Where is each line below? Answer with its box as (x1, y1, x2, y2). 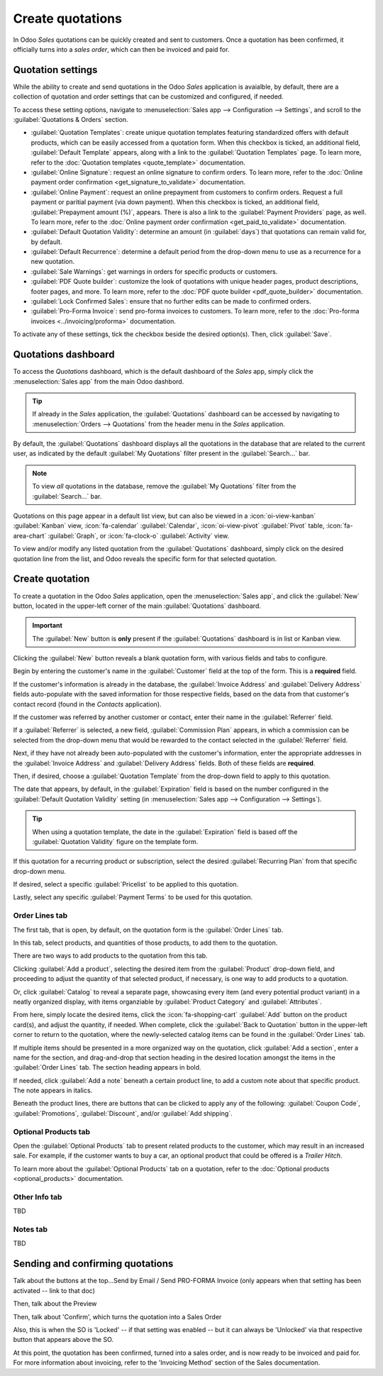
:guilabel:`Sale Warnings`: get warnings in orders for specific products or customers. (30, 267, 278, 276)
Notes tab (13, 1224, 48, 1234)
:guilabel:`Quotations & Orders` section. (13, 116, 128, 124)
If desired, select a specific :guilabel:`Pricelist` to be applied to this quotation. (13, 880, 239, 889)
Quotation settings (13, 64, 98, 76)
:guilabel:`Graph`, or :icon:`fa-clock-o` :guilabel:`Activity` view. (48, 531, 230, 540)
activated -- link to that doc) (13, 1286, 96, 1294)
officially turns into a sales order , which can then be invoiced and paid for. (13, 45, 230, 53)
